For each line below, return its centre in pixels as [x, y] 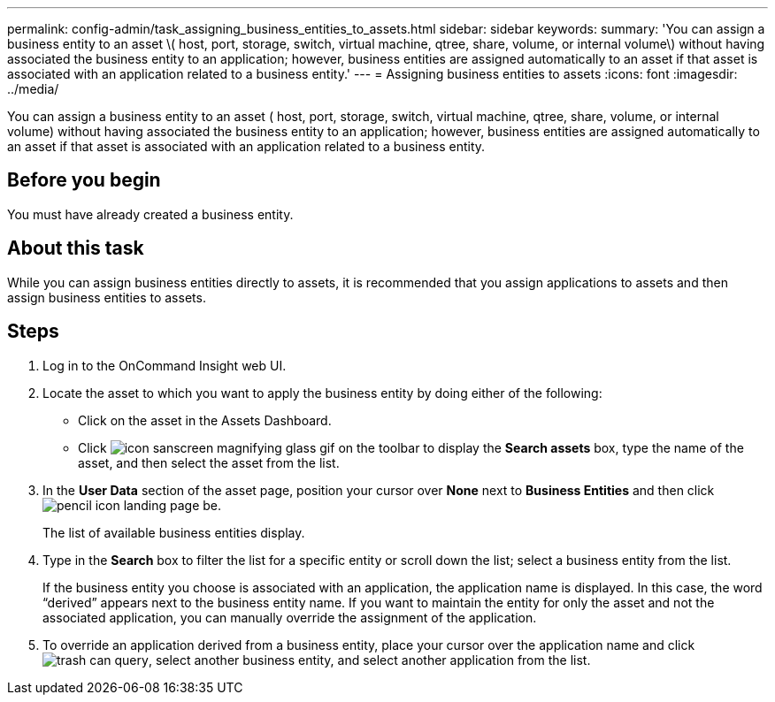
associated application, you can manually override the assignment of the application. [290, 617]
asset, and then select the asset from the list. [209, 462]
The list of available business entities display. [174, 532]
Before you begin [84, 180]
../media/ [33, 89]
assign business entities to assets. [107, 297]
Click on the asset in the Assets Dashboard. [205, 420]
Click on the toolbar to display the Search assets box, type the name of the [411, 447]
